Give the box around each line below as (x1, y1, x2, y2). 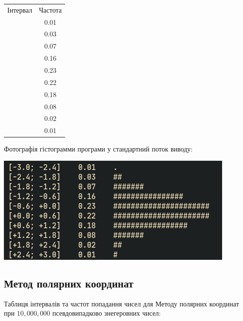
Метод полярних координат (4, 275, 134, 290)
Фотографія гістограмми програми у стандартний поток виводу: (4, 144, 193, 154)
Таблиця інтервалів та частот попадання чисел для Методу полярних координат (4, 298, 239, 308)
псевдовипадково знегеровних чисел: (52, 308, 161, 318)
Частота (39, 4, 62, 15)
